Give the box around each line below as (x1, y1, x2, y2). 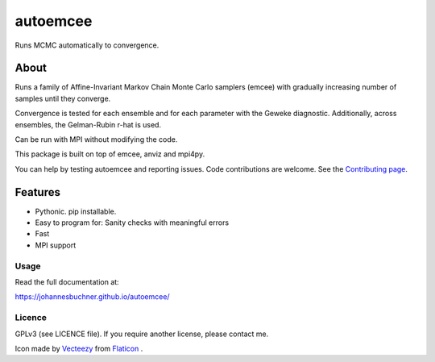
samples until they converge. (14, 94, 111, 103)
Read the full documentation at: (14, 277, 120, 287)
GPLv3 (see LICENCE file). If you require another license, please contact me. (14, 329, 269, 339)
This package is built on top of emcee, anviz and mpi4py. (14, 149, 205, 159)
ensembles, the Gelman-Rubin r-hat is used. (14, 119, 161, 129)
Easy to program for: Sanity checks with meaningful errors (35, 218, 230, 227)
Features (14, 185, 60, 199)
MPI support (35, 240, 77, 250)
